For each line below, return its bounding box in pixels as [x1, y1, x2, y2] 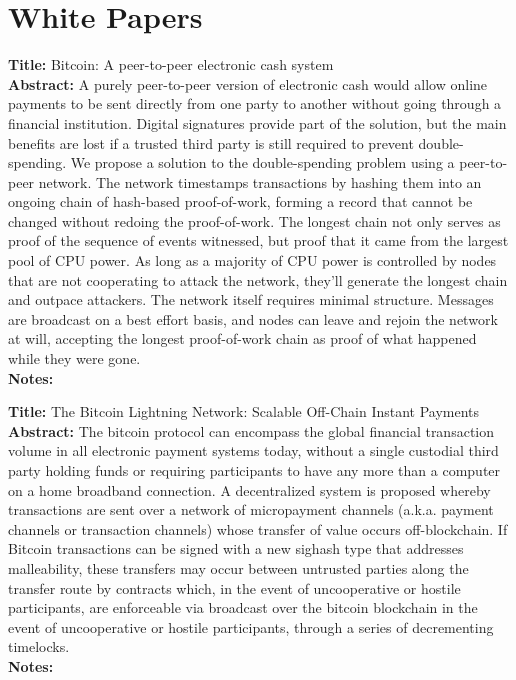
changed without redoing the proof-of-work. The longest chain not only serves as [8, 210, 501, 231]
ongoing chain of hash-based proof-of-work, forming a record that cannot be [8, 191, 473, 212]
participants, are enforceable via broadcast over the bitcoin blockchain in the [8, 597, 478, 618]
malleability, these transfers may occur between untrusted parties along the [8, 557, 469, 578]
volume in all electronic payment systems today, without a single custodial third [8, 440, 499, 461]
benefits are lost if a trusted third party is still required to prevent [8, 132, 414, 153]
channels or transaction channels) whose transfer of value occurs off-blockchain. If [8, 518, 508, 539]
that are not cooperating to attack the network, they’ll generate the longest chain [8, 269, 508, 290]
